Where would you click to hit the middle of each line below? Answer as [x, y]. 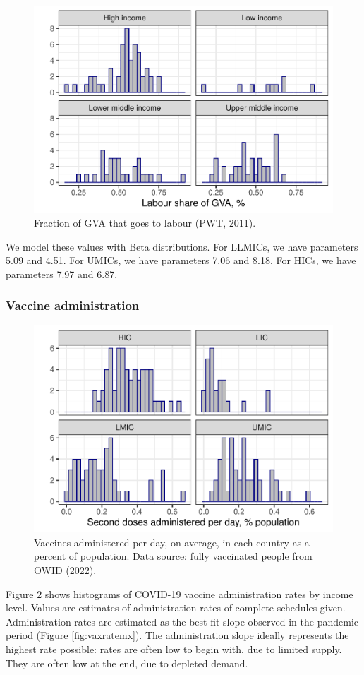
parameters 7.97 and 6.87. [62, 274]
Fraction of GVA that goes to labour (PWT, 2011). [145, 223]
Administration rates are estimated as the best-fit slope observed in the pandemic [182, 621]
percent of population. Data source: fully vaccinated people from [173, 556]
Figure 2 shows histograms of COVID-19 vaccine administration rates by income [180, 593]
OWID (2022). [65, 570]
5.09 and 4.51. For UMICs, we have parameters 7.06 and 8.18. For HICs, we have [181, 260]
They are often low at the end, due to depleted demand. [127, 663]
